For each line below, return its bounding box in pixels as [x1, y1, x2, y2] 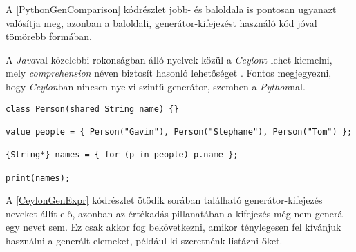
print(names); [6, 173, 71, 183]
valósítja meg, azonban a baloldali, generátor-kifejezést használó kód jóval [6, 15, 317, 30]
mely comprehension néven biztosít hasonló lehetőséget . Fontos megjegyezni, [6, 66, 332, 80]
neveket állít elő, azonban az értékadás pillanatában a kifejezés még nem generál [6, 206, 346, 220]
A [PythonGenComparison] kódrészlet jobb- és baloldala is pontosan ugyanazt [6, 2, 337, 16]
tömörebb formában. [6, 29, 92, 43]
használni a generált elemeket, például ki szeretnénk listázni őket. [6, 233, 283, 247]
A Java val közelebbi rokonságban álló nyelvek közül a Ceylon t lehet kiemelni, [6, 52, 332, 66]
